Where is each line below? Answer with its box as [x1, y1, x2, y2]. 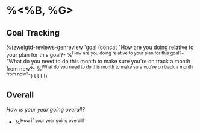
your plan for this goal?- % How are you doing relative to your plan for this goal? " [6, 50, 184, 58]
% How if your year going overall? [14, 117, 86, 126]
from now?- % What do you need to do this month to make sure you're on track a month [6, 64, 193, 72]
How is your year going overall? [6, 106, 86, 113]
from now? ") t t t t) [6, 71, 48, 79]
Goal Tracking [6, 28, 60, 38]
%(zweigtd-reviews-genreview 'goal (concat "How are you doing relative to [6, 43, 194, 51]
